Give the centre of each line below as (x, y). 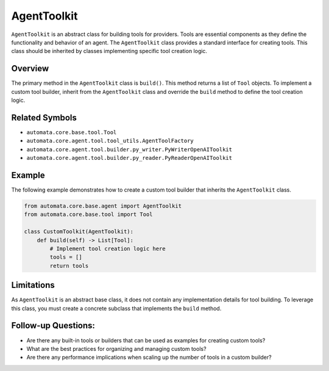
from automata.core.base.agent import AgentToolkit (103, 206)
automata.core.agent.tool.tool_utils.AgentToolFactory (110, 141)
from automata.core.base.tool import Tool (88, 214)
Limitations (33, 285)
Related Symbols (44, 117)
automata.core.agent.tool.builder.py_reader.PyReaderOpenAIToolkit (129, 158)
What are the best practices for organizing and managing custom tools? (116, 348)
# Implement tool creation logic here (108, 248)
